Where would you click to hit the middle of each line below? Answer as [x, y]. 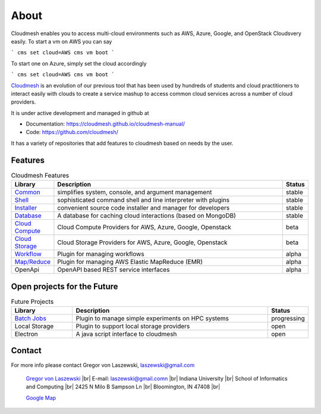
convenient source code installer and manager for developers [144, 208]
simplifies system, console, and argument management [135, 192]
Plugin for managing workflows [101, 254]
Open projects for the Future [64, 286]
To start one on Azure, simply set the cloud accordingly [79, 63]
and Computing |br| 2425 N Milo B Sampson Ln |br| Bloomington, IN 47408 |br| [123, 387]
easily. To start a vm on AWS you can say [62, 41]
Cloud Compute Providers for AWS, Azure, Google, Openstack [144, 228]
